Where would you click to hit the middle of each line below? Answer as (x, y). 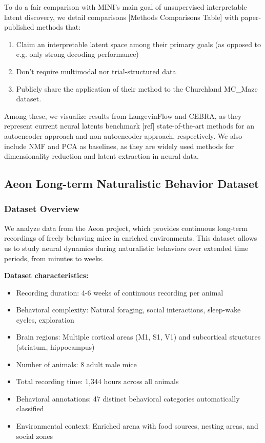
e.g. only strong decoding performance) (77, 54)
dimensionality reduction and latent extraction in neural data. (101, 156)
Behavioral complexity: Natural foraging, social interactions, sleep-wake (128, 310)
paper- (251, 17)
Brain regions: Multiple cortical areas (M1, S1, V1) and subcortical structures (138, 337)
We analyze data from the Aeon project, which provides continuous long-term (126, 228)
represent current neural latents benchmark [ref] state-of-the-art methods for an (129, 126)
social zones (35, 436)
